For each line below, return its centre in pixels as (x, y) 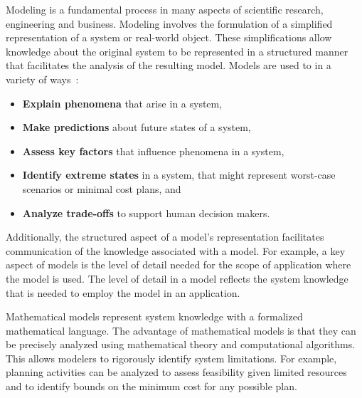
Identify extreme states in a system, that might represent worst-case (179, 175)
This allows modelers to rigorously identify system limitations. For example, (171, 358)
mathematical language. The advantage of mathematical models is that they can (181, 330)
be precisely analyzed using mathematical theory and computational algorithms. (181, 344)
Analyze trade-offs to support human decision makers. (146, 213)
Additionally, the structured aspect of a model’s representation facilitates (165, 237)
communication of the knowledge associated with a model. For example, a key (176, 250)
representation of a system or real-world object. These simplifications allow (169, 37)
